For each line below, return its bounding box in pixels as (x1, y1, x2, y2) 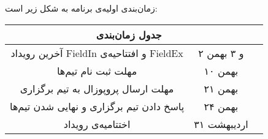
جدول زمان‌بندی (96, 27, 162, 42)
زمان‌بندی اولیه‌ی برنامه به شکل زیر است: (5, 2, 158, 14)
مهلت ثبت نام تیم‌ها (56, 63, 137, 78)
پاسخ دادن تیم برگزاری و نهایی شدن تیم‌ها (10, 99, 185, 113)
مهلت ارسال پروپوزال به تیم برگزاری (20, 81, 174, 96)
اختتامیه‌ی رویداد (63, 116, 131, 131)
